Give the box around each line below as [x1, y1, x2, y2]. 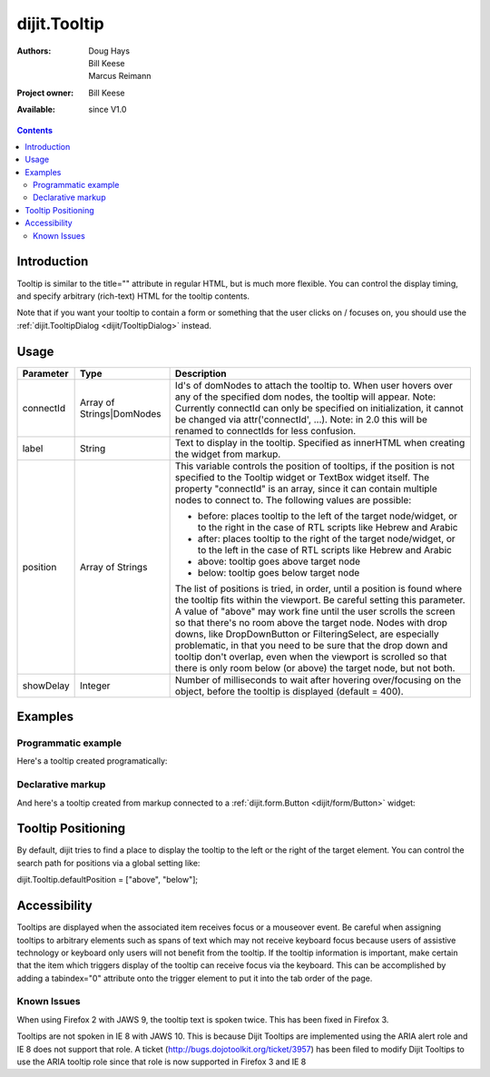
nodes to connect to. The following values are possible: [174, 493, 412, 506]
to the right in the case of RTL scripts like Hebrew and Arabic [197, 520, 458, 533]
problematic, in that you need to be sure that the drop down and [174, 638, 448, 651]
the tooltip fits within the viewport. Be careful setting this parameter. [174, 593, 466, 606]
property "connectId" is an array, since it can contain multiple [174, 482, 437, 495]
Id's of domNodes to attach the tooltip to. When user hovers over [174, 379, 453, 391]
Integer [80, 679, 111, 692]
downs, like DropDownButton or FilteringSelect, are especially [174, 627, 439, 640]
